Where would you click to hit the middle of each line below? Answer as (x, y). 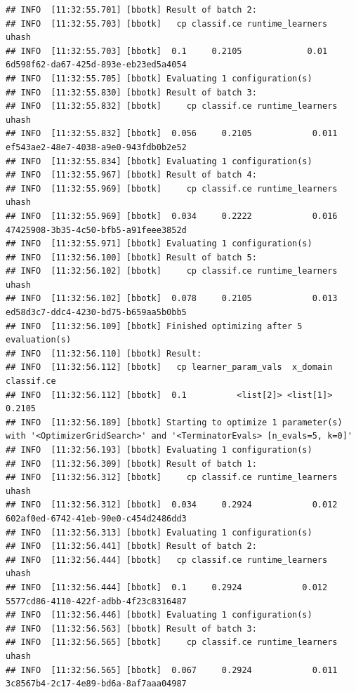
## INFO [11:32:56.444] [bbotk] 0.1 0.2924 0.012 (167, 587)
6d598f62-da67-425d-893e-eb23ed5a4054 (96, 65)
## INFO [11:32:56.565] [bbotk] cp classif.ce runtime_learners (172, 643)
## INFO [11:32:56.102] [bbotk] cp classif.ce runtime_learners (172, 271)
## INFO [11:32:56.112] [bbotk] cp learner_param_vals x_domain (169, 367)
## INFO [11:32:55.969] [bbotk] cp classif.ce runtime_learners (172, 188)
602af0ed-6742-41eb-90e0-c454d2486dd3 (96, 518)
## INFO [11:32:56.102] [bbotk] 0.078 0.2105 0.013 (172, 299)
